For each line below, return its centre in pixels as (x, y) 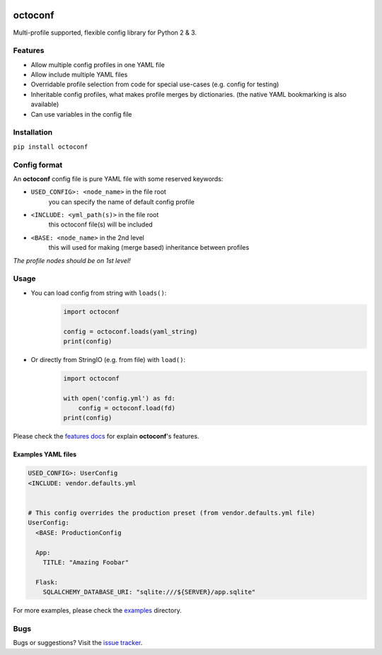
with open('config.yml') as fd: (120, 398)
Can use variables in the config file (81, 114)
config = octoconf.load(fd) (127, 408)
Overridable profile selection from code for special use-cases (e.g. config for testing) (155, 84)
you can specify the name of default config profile (121, 202)
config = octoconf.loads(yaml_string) (131, 331)
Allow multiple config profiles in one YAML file (98, 64)
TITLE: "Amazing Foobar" (86, 562)
